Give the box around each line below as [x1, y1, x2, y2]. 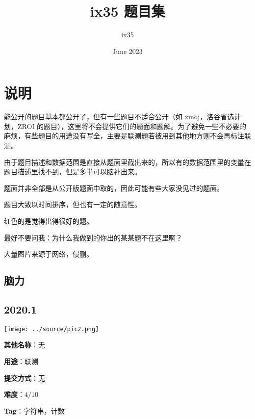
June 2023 [112, 46, 143, 56]
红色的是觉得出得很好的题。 [4, 216, 93, 226]
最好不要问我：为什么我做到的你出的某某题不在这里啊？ [4, 232, 182, 242]
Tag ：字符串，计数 [4, 405, 65, 416]
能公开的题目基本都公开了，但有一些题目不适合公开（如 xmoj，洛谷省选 [4, 111, 234, 122]
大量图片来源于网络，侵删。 [4, 249, 93, 259]
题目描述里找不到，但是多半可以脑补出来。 [4, 166, 141, 177]
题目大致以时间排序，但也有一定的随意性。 [4, 199, 141, 209]
